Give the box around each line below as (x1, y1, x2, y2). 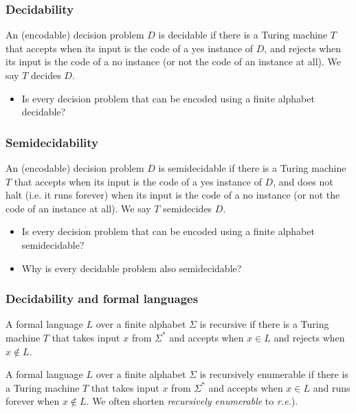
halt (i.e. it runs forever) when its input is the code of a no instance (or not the (5, 188, 340, 202)
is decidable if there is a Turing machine (158, 27, 328, 42)
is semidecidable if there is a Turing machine (158, 161, 346, 175)
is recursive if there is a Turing (199, 317, 329, 331)
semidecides (163, 201, 212, 215)
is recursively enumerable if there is (199, 367, 348, 381)
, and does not (273, 174, 333, 188)
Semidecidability (5, 133, 99, 150)
